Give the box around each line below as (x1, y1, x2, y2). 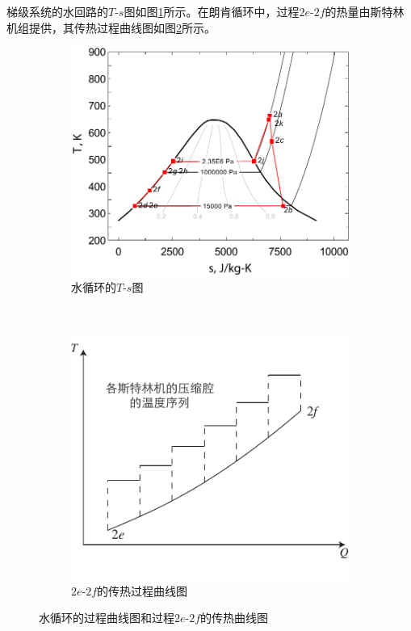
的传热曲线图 (200, 609, 269, 626)
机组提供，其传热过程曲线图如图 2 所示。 (6, 19, 216, 36)
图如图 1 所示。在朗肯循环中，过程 (124, 3, 300, 19)
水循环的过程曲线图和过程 (39, 609, 174, 626)
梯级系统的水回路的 (6, 3, 108, 19)
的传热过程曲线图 (97, 582, 188, 599)
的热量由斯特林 (325, 3, 405, 19)
